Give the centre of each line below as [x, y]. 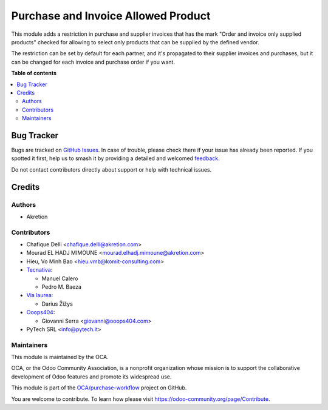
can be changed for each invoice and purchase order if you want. [93, 62]
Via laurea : [40, 295]
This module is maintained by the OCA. [60, 357]
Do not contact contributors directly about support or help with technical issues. [111, 169]
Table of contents [34, 73]
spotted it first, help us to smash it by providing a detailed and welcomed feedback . [115, 158]
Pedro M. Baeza [62, 287]
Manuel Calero [60, 278]
